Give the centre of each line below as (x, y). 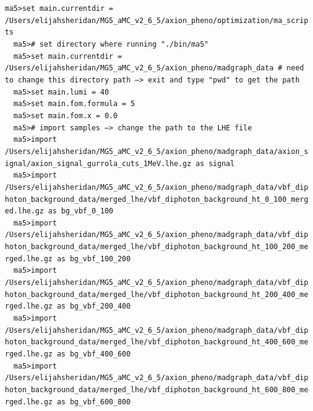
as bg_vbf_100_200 (94, 259)
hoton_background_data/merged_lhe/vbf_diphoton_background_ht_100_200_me (157, 247)
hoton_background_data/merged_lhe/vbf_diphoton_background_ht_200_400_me (157, 294)
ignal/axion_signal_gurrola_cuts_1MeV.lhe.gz (98, 163)
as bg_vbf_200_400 (94, 306)
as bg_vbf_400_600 (94, 354)
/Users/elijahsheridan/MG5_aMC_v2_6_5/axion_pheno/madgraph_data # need (154, 68)
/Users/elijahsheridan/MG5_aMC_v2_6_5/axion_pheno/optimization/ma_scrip (157, 20)
